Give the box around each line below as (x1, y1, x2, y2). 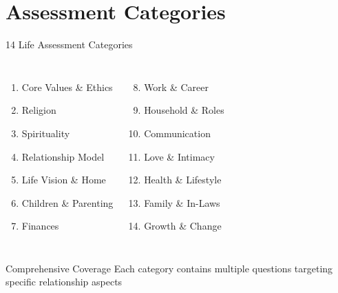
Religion (21, 103, 56, 117)
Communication (144, 125, 211, 140)
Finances (21, 219, 59, 233)
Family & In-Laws (144, 195, 220, 210)
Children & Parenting (21, 195, 114, 210)
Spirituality (21, 125, 70, 140)
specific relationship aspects (6, 274, 123, 289)
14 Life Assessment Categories (6, 37, 133, 52)
